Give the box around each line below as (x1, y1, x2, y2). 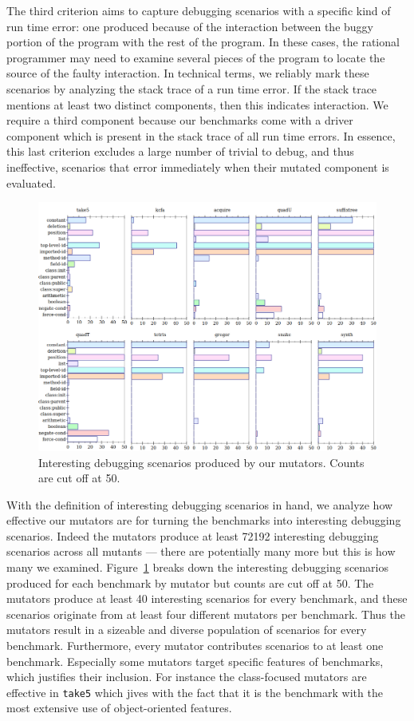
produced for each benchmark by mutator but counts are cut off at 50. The (6, 574, 374, 591)
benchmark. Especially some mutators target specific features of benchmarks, (6, 652, 384, 669)
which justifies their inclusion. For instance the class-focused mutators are (6, 668, 367, 685)
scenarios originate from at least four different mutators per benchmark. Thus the (6, 605, 406, 622)
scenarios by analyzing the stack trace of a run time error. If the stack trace (6, 80, 377, 97)
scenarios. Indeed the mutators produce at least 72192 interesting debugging (6, 527, 379, 544)
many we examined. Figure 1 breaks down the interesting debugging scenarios (6, 559, 388, 576)
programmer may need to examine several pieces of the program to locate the (6, 49, 385, 65)
